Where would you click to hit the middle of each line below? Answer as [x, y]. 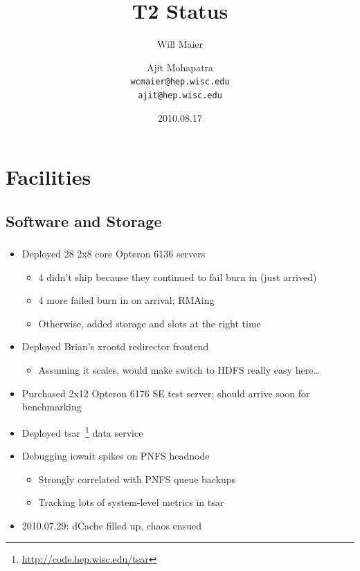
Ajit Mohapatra [180, 67]
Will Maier [180, 44]
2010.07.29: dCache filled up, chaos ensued [111, 525]
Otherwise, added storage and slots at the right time [150, 323]
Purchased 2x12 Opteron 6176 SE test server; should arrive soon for [166, 393]
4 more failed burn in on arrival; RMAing [126, 300]
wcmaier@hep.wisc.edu [180, 82]
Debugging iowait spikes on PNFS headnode [116, 456]
